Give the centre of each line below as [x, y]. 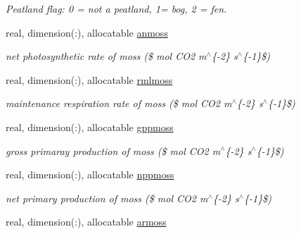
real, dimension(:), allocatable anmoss [87, 32]
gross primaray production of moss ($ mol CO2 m [113, 150]
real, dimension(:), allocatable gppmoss [90, 127]
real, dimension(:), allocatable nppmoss [90, 174]
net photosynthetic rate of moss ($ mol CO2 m [106, 56]
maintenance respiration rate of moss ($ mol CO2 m [119, 103]
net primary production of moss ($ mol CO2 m [107, 198]
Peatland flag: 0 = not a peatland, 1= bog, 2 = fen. [116, 8]
